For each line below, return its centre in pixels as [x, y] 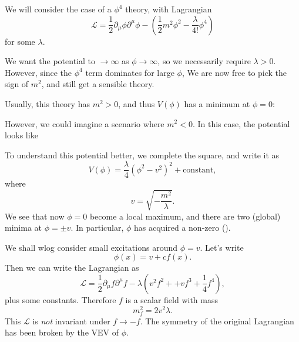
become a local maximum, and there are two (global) [185, 216]
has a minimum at [217, 103]
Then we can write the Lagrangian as [72, 268]
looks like [21, 135]
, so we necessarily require [204, 61]
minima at [23, 228]
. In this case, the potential [241, 123]
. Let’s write [222, 247]
